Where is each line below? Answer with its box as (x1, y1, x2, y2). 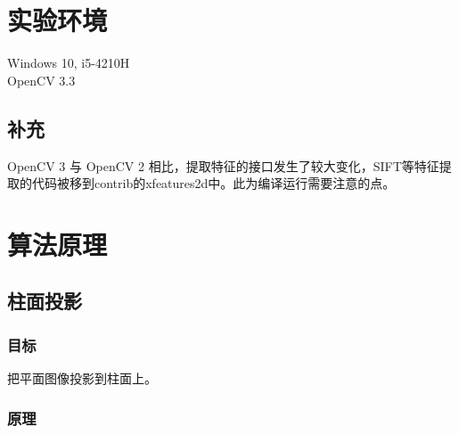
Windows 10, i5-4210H (7, 53, 130, 72)
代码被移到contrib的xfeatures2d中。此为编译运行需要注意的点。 (31, 174, 396, 192)
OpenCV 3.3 (7, 70, 76, 89)
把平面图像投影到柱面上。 (7, 369, 157, 388)
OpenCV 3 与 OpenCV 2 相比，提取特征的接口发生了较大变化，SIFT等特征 (7, 156, 439, 175)
